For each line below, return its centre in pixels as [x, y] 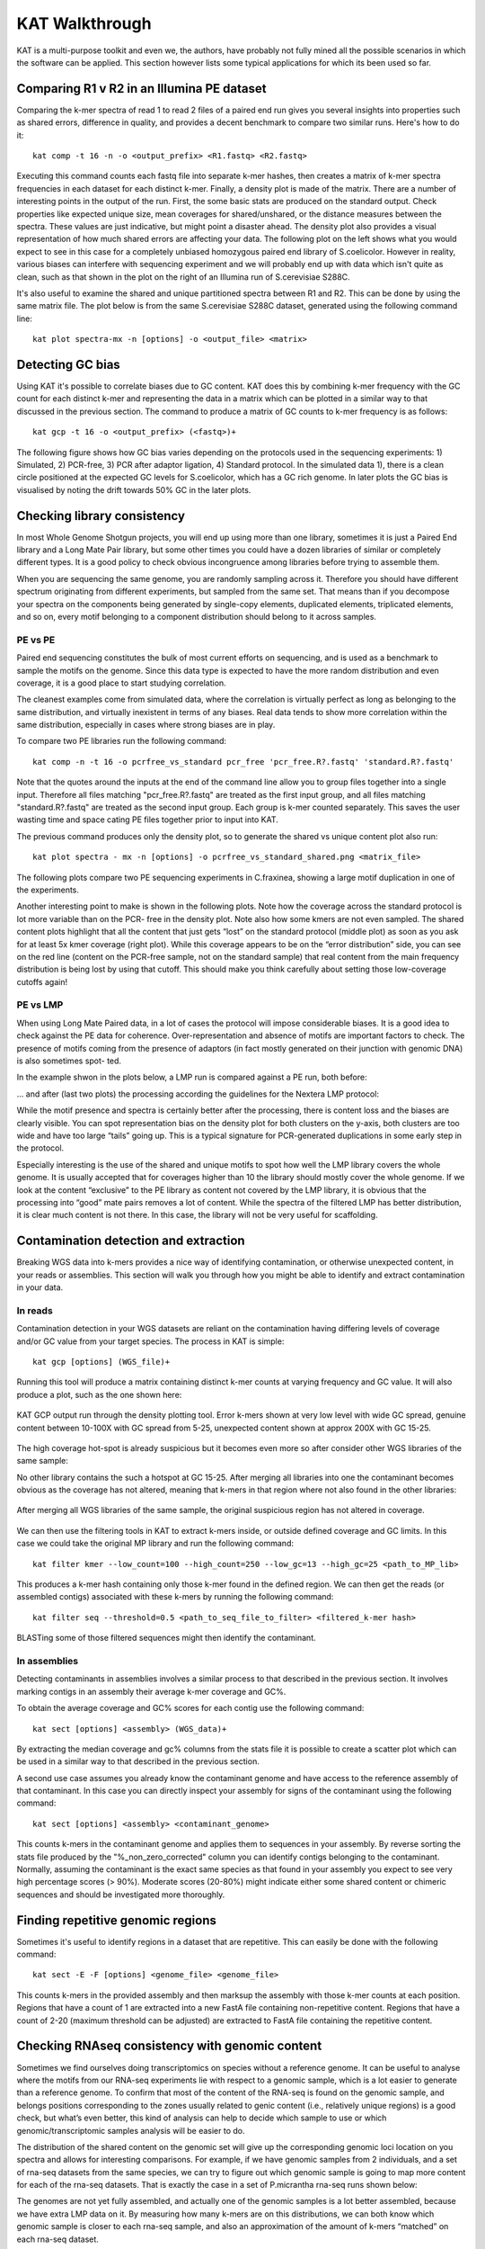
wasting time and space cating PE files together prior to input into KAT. [147, 820]
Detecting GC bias [68, 364]
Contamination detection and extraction [131, 1241]
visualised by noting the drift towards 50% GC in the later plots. [134, 489]
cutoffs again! [42, 981]
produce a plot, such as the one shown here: [99, 1394]
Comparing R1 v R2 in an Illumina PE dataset [141, 89]
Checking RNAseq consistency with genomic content [169, 2046]
